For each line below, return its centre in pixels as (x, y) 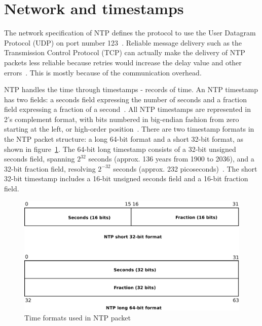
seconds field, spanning (40, 159)
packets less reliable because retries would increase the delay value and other (123, 62)
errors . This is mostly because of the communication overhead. (103, 72)
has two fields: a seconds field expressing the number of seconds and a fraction (126, 99)
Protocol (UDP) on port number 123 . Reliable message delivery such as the (123, 42)
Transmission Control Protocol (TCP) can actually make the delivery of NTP (125, 52)
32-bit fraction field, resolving (50, 168)
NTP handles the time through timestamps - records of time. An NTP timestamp (131, 89)
